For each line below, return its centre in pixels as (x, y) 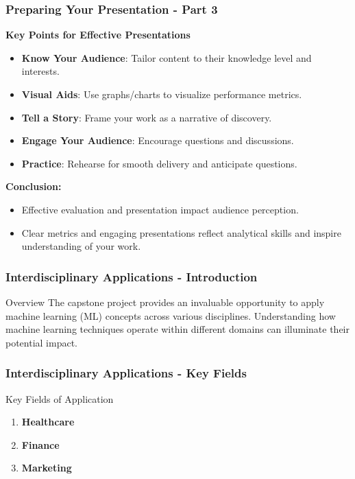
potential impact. (42, 342)
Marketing (47, 468)
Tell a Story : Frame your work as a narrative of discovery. (147, 117)
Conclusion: (34, 186)
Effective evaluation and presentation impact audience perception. (160, 209)
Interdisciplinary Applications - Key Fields (126, 373)
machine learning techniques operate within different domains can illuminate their (177, 329)
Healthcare (48, 422)
